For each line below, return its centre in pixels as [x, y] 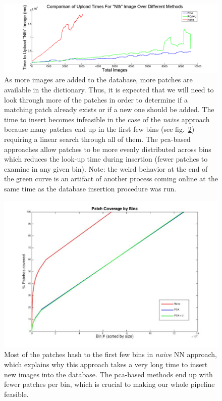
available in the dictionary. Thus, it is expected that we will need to [109, 89]
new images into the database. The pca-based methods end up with [108, 374]
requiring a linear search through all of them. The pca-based [97, 139]
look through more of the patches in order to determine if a [96, 99]
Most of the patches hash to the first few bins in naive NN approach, [110, 354]
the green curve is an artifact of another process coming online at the [111, 179]
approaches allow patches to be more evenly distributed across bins [108, 149]
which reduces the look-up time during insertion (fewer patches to [106, 159]
